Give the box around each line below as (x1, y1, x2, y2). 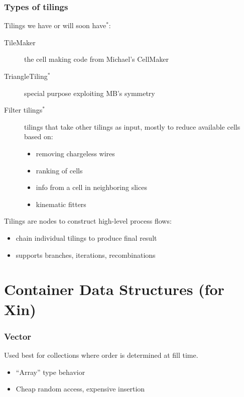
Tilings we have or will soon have (4, 20, 106, 31)
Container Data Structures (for (4, 279, 224, 300)
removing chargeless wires (36, 148, 115, 158)
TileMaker (4, 37, 36, 47)
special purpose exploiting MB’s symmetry (24, 87, 155, 98)
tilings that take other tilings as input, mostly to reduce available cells (24, 121, 240, 132)
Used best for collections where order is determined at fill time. (4, 349, 198, 360)
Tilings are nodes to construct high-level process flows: (4, 216, 172, 226)
